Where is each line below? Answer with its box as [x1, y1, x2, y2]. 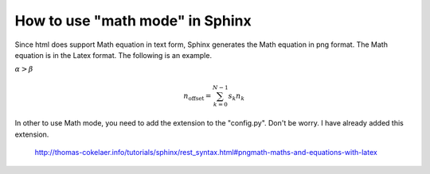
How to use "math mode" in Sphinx [14, 12, 252, 29]
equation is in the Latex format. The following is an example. [14, 50, 213, 60]
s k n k [228, 91, 245, 102]
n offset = [183, 91, 212, 102]
